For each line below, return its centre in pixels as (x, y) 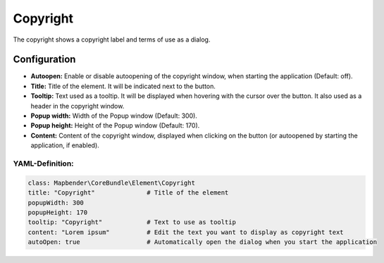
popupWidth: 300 (56, 202)
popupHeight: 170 (58, 212)
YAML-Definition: (43, 164)
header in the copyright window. (78, 106)
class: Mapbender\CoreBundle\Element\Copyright (111, 183)
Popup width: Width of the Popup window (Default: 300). (114, 116)
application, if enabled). (65, 145)
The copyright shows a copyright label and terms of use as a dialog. (112, 39)
